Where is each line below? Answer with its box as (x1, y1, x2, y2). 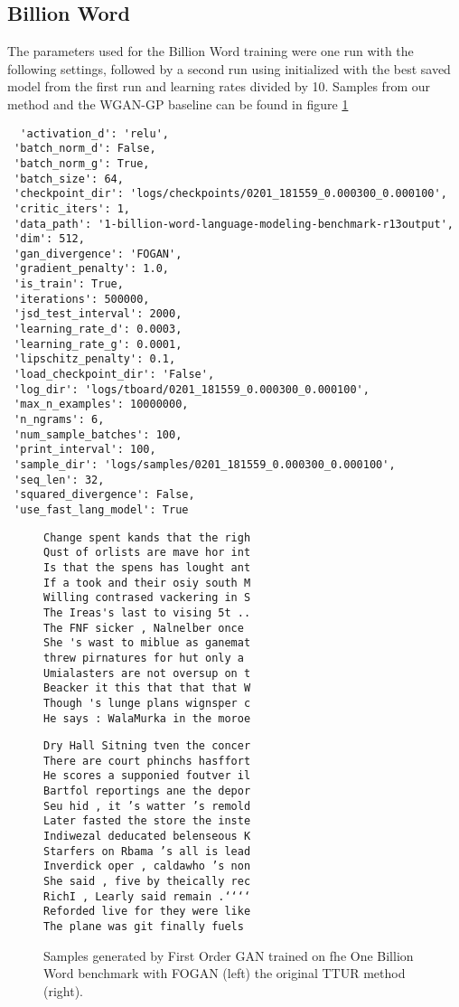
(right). (43, 981, 84, 1000)
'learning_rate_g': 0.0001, (14, 337, 183, 351)
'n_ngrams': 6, (14, 413, 105, 427)
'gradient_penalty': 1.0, (14, 262, 169, 276)
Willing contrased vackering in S (43, 591, 251, 605)
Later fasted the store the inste (43, 814, 251, 828)
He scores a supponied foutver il (43, 769, 251, 783)
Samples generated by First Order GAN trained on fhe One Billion (43, 946, 414, 965)
